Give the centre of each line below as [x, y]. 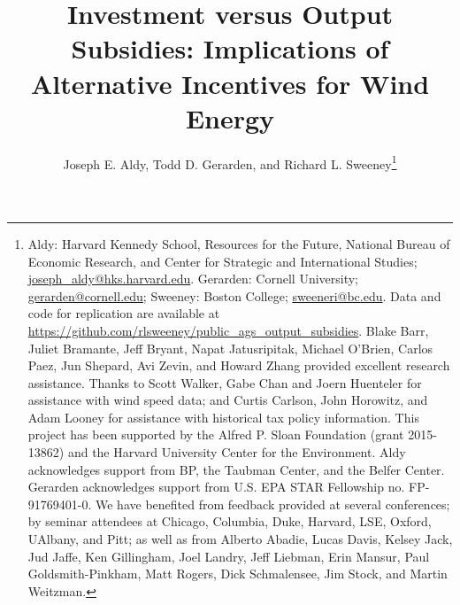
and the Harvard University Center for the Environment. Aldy [237, 452]
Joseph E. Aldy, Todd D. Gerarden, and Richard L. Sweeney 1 [230, 162]
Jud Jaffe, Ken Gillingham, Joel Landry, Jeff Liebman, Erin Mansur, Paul [229, 556]
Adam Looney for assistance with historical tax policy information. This [223, 417]
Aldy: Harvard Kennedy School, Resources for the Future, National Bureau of [239, 243]
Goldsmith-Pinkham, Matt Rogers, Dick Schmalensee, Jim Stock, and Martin [238, 574]
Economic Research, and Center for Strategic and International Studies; [222, 261]
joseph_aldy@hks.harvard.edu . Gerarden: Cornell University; [193, 279]
